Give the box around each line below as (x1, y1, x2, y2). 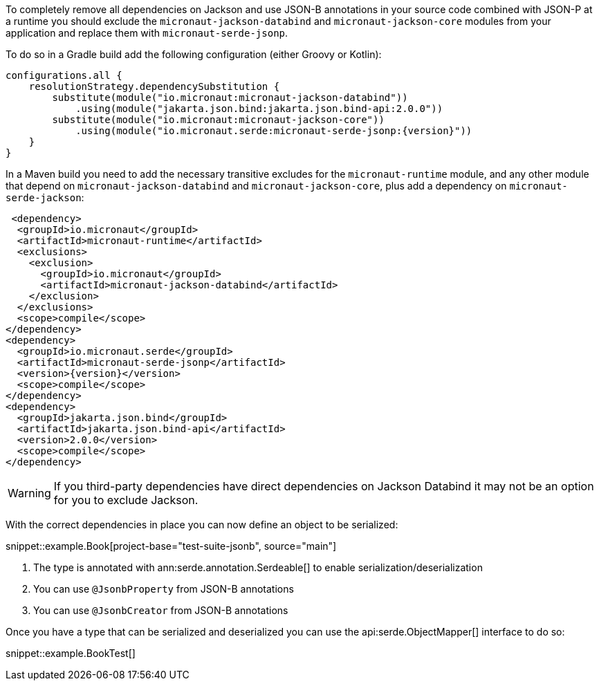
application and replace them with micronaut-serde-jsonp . (6, 27, 288, 39)
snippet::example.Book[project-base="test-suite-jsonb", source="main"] (6, 540, 337, 552)
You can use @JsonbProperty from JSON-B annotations (33, 583, 294, 595)
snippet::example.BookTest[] (6, 647, 136, 659)
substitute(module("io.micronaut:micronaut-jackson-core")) (52, 114, 385, 125)
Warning (8, 486, 51, 500)
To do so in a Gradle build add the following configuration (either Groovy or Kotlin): (6, 48, 382, 60)
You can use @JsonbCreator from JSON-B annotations (33, 604, 288, 616)
